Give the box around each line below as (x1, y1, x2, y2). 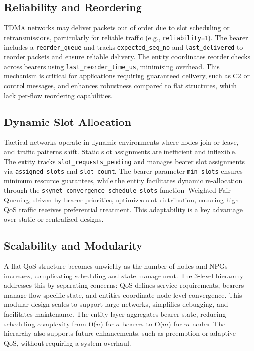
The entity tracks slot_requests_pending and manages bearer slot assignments (4, 156, 245, 166)
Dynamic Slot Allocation (4, 114, 132, 129)
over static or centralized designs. (4, 214, 104, 224)
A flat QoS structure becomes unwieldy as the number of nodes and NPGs (4, 261, 228, 271)
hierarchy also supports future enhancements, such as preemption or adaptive (4, 328, 236, 338)
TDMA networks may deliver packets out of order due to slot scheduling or (4, 23, 230, 33)
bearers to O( (122, 318, 162, 328)
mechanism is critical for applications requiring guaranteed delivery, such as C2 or (4, 71, 250, 81)
